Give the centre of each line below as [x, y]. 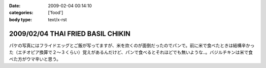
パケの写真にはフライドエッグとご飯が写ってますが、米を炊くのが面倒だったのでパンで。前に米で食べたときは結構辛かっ [132, 45]
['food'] [56, 13]
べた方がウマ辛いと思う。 [35, 59]
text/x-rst [57, 19]
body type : [20, 19]
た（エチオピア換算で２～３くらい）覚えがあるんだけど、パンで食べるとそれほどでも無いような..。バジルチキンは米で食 [131, 52]
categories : [21, 13]
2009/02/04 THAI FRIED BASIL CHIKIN [70, 34]
